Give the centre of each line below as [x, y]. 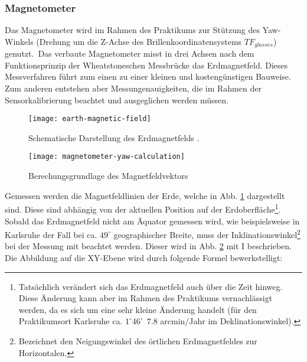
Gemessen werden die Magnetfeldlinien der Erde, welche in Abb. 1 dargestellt [145, 195]
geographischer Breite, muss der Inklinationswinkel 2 [207, 234]
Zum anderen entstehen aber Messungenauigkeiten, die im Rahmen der [133, 88]
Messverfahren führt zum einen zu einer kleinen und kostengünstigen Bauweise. [148, 76]
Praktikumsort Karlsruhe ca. [71, 321]
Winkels [19, 41]
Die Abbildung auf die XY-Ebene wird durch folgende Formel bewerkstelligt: [144, 258]
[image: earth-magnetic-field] [90, 119]
